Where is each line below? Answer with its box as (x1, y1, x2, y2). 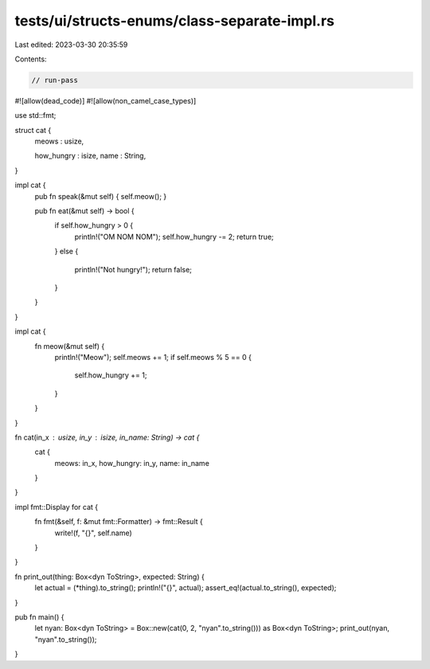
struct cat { (14, 125, 52, 135)
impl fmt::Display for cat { (14, 502, 99, 511)
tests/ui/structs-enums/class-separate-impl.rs (14, 12, 334, 29)
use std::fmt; (14, 111, 57, 120)
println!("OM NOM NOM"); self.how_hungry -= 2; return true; (74, 232, 274, 241)
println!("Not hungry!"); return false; (74, 264, 193, 274)
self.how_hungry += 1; (74, 370, 147, 380)
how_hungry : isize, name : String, (34, 151, 147, 161)
